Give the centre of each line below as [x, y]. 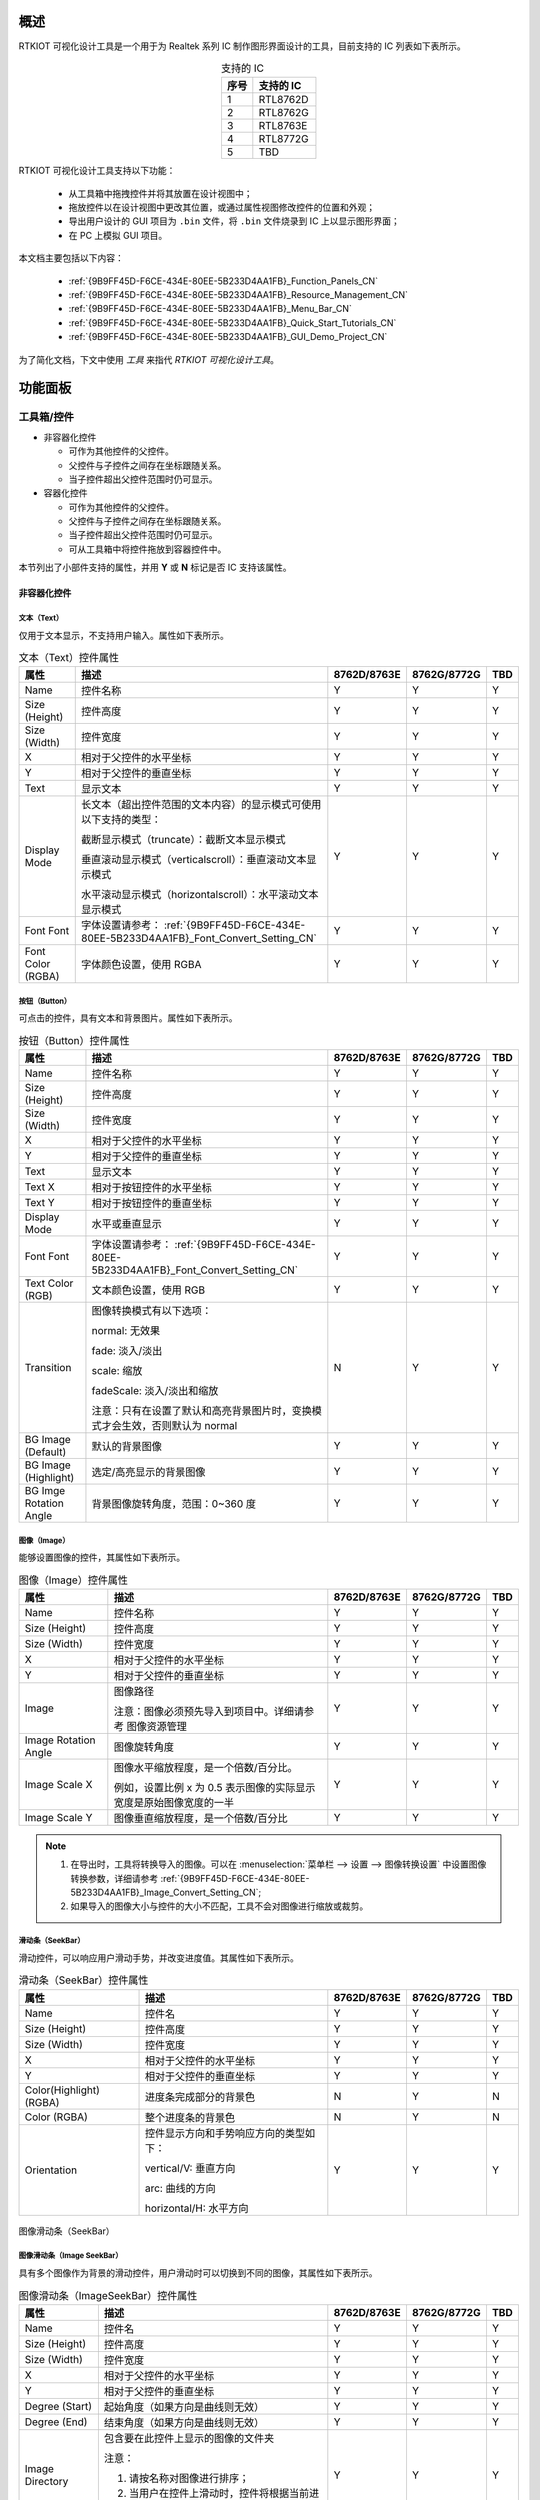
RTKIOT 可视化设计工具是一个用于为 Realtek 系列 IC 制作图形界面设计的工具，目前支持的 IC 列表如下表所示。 [242, 46]
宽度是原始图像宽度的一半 [174, 1802]
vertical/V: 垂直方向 [190, 2168]
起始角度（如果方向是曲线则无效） [184, 2407]
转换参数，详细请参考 [114, 1878]
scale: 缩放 [117, 1371]
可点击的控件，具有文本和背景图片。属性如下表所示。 [128, 1018]
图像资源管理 [156, 1726]
